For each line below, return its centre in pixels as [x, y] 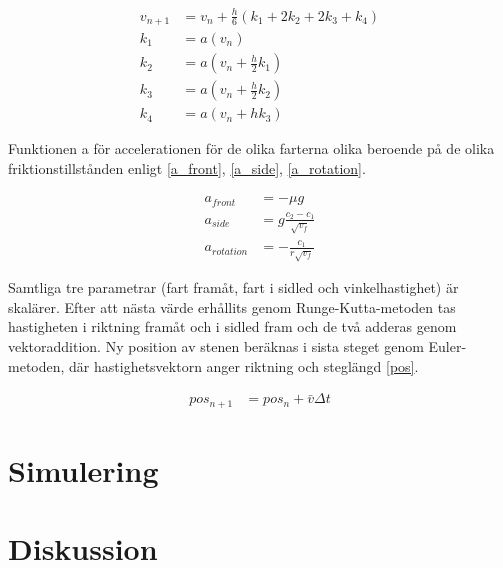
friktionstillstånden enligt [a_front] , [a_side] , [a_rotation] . [187, 167]
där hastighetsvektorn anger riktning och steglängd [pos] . [244, 365]
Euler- [447, 345]
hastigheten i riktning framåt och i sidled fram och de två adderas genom [232, 326]
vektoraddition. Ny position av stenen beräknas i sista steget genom [216, 345]
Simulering [83, 469]
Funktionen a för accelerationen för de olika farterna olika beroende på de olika [251, 148]
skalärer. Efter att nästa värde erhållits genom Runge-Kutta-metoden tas [232, 306]
